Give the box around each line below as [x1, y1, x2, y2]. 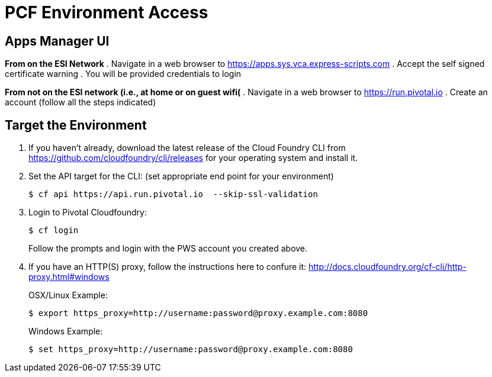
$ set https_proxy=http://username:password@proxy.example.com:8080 [28, 344, 353, 355]
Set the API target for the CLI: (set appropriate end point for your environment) [28, 171, 334, 182]
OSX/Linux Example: [28, 290, 108, 301]
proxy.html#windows [28, 272, 110, 282]
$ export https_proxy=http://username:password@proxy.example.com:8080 [28, 308, 368, 318]
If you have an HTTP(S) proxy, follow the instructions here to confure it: [28, 262, 307, 272]
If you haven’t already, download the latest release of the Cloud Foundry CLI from [28, 143, 346, 153]
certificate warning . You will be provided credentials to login [5, 69, 242, 79]
